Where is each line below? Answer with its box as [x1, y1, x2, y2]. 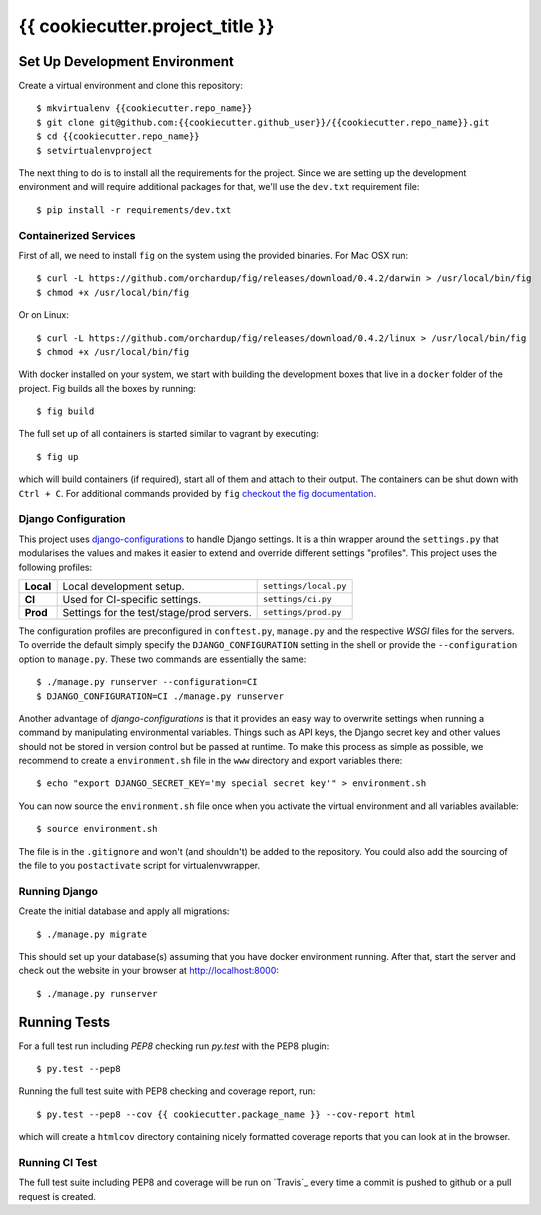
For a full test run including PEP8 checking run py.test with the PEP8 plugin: [18, 1040, 330, 1052]
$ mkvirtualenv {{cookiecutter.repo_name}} [36, 103, 253, 114]
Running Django [18, 884, 99, 898]
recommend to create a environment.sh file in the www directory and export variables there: [18, 755, 403, 767]
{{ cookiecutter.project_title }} [18, 15, 275, 37]
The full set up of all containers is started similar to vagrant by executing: [18, 428, 319, 440]
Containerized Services [18, 228, 136, 242]
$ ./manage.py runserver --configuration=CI [36, 676, 259, 688]
